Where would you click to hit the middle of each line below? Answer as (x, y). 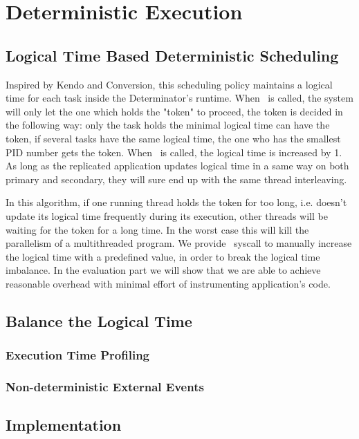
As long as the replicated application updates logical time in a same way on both (177, 166)
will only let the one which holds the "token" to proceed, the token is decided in (174, 111)
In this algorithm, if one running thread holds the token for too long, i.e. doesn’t (176, 202)
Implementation (64, 425)
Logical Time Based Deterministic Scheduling (172, 55)
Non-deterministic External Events (105, 387)
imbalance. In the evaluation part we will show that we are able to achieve (163, 270)
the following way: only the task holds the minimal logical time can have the (168, 125)
